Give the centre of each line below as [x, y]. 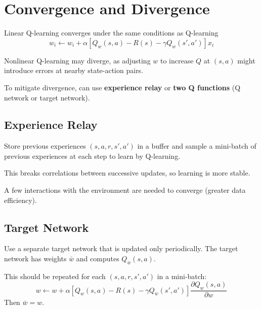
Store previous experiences [45, 146]
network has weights [35, 259]
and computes [98, 259]
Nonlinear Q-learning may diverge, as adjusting [77, 60]
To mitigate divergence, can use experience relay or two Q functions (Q [122, 87]
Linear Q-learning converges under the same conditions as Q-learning [111, 33]
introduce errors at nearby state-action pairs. [74, 70]
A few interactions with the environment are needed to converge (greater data [125, 190]
